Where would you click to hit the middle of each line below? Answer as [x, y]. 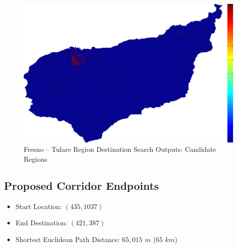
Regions [36, 159]
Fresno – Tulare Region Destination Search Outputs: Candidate [120, 149]
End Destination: [41, 223]
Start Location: [39, 206]
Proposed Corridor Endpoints [81, 185]
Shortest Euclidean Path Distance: [68, 239]
